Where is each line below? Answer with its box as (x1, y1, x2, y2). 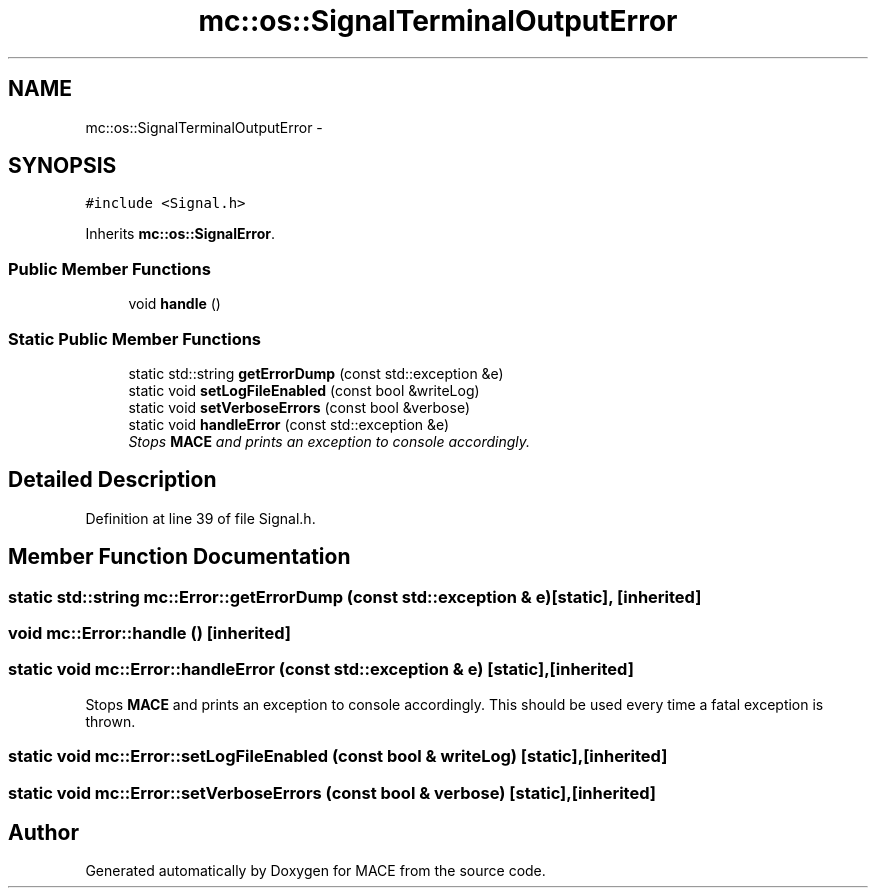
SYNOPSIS (8, 153, 117, 179)
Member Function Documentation (8, 544, 351, 570)
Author (8, 819, 79, 845)
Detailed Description (8, 467, 217, 493)
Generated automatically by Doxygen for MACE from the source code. (85, 862, 546, 880)
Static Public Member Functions (8, 328, 262, 349)
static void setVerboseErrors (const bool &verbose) (128, 398, 470, 416)
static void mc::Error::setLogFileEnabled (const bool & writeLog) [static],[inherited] (8, 746, 668, 767)
